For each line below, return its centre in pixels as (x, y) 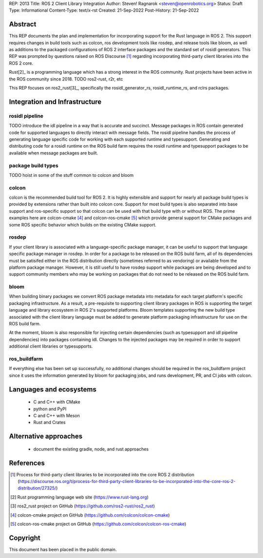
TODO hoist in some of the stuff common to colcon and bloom (71, 175)
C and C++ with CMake (57, 402)
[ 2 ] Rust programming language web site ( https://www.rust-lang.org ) (79, 497)
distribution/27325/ (37, 488)
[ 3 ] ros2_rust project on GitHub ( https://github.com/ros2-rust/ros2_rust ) (83, 506)
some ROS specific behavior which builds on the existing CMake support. (83, 224)
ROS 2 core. (21, 63)
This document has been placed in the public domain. (63, 549)
